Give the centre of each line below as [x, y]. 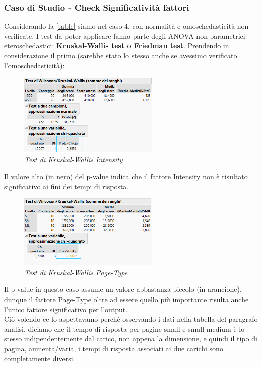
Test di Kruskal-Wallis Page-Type [76, 272]
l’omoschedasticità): [35, 65]
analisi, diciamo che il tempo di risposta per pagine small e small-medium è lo [124, 328]
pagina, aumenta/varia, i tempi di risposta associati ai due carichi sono [114, 348]
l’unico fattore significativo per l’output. [66, 309]
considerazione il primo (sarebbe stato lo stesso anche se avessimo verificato [121, 55]
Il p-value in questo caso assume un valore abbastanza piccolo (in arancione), [123, 289]
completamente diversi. [40, 358]
